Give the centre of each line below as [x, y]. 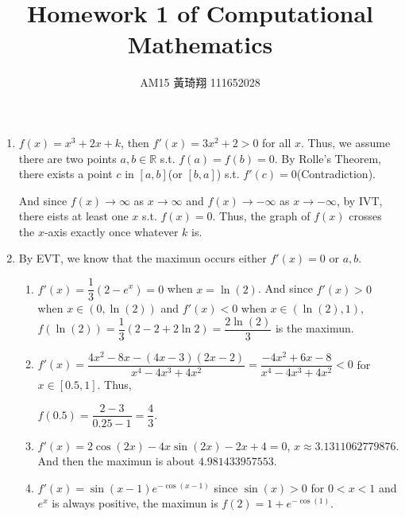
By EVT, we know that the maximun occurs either [143, 258]
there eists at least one [73, 216]
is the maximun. [314, 328]
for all [277, 142]
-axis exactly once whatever [111, 231]
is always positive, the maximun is [135, 503]
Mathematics [200, 44]
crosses [365, 216]
